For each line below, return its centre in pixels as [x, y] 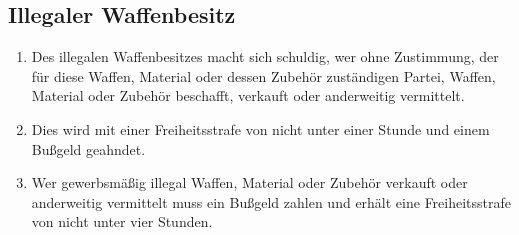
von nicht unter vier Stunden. [122, 221]
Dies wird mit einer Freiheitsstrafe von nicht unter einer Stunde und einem [260, 128]
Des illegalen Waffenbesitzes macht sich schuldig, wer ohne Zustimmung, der [265, 56]
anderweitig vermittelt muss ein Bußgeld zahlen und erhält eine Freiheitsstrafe [271, 201]
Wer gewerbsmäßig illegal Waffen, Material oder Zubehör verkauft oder [249, 182]
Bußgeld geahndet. [88, 148]
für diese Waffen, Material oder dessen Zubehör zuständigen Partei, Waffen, [263, 75]
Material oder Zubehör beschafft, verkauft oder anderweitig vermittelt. [248, 95]
